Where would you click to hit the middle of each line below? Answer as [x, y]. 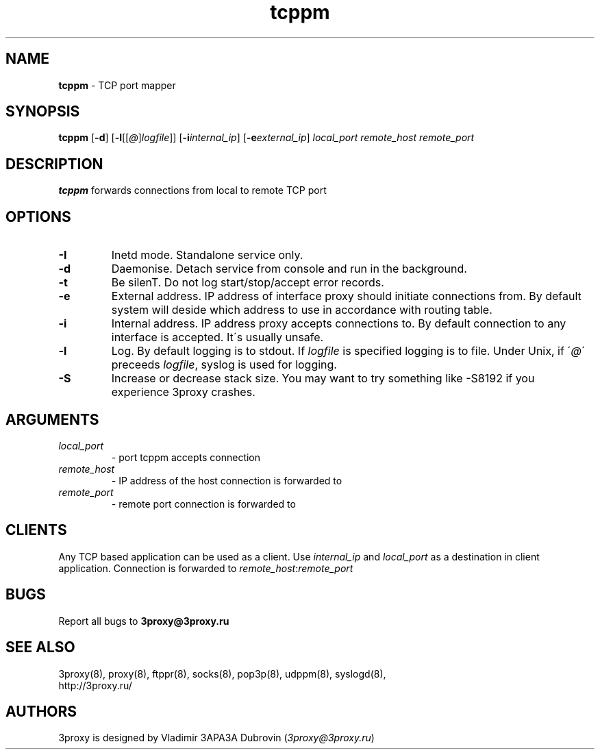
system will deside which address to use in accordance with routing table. [302, 310]
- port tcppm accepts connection [186, 457]
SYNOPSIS [43, 112]
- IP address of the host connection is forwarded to [227, 480]
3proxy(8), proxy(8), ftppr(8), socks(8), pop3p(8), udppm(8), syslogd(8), [222, 673]
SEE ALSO [40, 647]
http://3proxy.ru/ [95, 685]
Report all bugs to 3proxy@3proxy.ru [144, 621]
